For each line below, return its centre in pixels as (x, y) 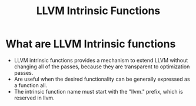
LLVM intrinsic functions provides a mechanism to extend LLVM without (101, 60)
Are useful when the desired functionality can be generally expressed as (102, 79)
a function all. (31, 85)
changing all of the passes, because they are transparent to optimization (102, 67)
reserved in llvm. (34, 98)
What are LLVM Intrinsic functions (91, 44)
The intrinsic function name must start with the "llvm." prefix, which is (98, 91)
